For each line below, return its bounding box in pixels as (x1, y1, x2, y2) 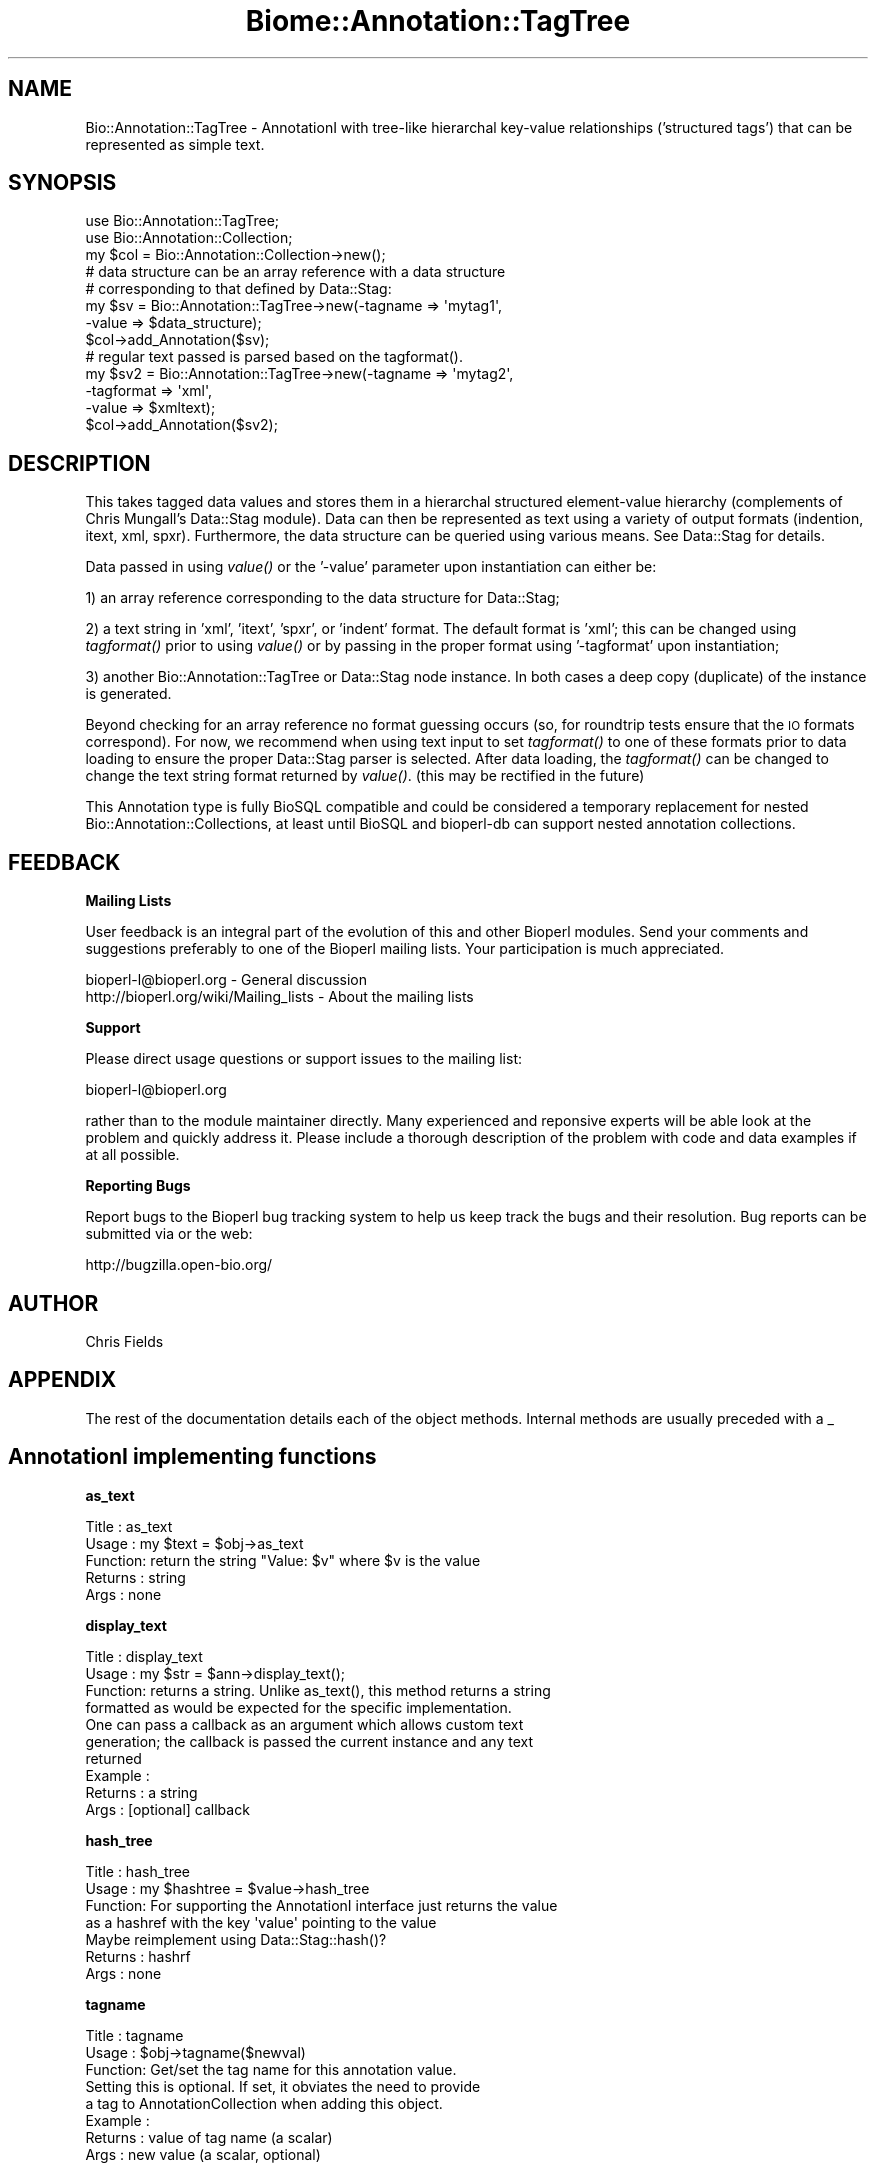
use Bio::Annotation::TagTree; (85, 212, 280, 230)
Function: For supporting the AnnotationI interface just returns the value (85, 1896, 558, 1914)
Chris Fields (85, 1332, 164, 1350)
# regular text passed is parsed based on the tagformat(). (85, 348, 463, 366)
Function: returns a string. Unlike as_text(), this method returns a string (85, 1681, 551, 1699)
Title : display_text (85, 1647, 203, 1665)
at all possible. (85, 1146, 180, 1164)
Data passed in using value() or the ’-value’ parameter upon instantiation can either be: (85, 558, 657, 576)
